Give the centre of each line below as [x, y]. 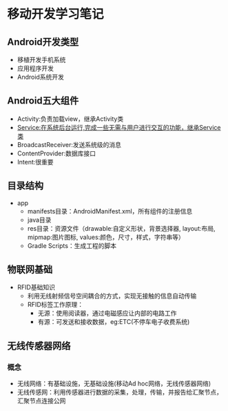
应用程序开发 [35, 68]
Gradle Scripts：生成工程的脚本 [72, 245]
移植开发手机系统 [41, 60]
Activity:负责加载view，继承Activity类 [70, 119]
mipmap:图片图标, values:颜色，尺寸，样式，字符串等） [106, 237]
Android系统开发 [40, 77]
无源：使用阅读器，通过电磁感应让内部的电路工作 [107, 313]
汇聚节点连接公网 [41, 401]
